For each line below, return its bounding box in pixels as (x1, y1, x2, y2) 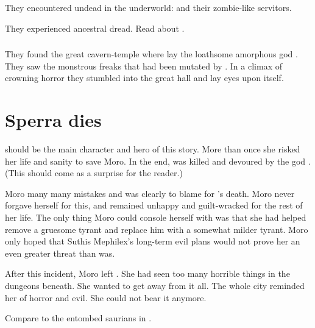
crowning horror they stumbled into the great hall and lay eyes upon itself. (5, 71, 284, 84)
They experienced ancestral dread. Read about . (5, 21, 185, 34)
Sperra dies (5, 107, 102, 132)
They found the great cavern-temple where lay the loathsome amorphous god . (5, 48, 298, 60)
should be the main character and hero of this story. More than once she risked (5, 143, 300, 155)
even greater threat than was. (5, 246, 115, 259)
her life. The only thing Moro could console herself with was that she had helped (5, 210, 306, 223)
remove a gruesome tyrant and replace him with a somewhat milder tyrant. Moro (5, 223, 308, 235)
